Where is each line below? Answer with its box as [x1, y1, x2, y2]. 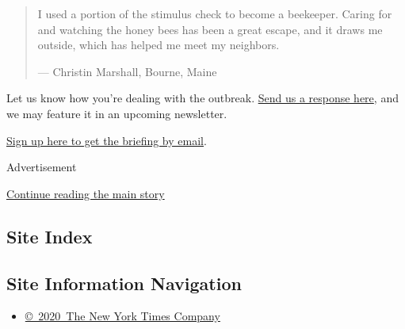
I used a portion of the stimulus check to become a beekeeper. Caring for [37, 6, 392, 21]
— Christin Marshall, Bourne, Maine [37, 63, 217, 79]
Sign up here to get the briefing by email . [6, 132, 207, 148]
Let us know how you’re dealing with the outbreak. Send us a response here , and [6, 90, 399, 106]
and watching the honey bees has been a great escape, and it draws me [37, 21, 383, 37]
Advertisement [6, 159, 77, 175]
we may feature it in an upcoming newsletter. [6, 105, 227, 121]
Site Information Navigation [6, 270, 242, 295]
